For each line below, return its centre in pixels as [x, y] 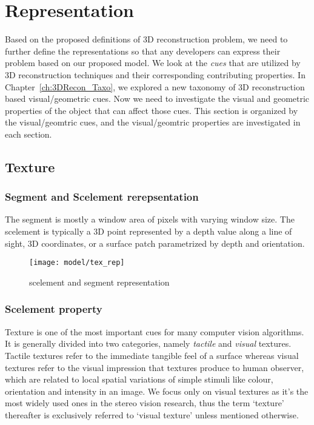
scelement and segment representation [99, 282]
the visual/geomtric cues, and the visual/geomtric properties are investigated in [153, 122]
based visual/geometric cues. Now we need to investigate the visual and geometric [157, 99]
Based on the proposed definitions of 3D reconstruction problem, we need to [146, 39]
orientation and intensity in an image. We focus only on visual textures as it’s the [157, 391]
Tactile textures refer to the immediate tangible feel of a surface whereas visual [152, 355]
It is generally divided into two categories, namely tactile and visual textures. [148, 343]
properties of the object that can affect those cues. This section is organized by [152, 110]
